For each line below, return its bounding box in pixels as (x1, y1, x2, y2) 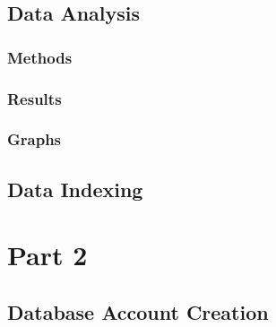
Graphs (7, 128, 62, 151)
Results (7, 87, 62, 109)
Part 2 (7, 237, 88, 273)
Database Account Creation (7, 297, 269, 325)
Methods (7, 46, 73, 68)
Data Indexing (7, 175, 143, 202)
